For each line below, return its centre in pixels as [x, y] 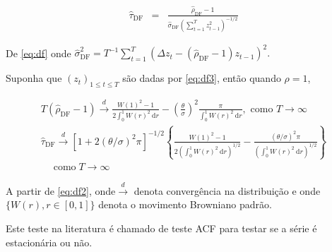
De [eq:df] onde [38, 53]
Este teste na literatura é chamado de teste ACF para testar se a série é [161, 228]
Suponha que [34, 78]
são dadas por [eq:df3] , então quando [202, 78]
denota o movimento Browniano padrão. [185, 204]
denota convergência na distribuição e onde [227, 190]
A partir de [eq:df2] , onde [61, 190]
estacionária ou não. [49, 242]
